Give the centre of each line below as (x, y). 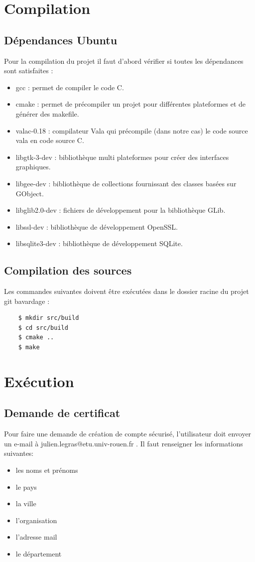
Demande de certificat (62, 413)
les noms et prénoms (47, 470)
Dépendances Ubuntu (61, 40)
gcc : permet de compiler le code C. (70, 87)
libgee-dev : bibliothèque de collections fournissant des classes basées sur (126, 183)
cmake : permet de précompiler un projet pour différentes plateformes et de (131, 104)
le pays (26, 487)
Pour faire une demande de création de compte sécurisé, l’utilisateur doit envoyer (128, 434)
